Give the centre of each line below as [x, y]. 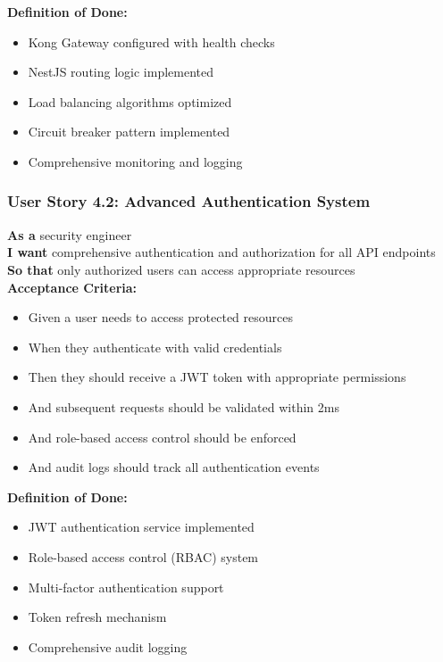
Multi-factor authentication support [126, 587]
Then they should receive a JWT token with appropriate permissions [217, 377]
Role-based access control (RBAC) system [143, 556]
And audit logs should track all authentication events [174, 467]
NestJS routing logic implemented [121, 72]
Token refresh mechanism [97, 617]
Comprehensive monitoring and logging [135, 161]
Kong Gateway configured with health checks [151, 41]
